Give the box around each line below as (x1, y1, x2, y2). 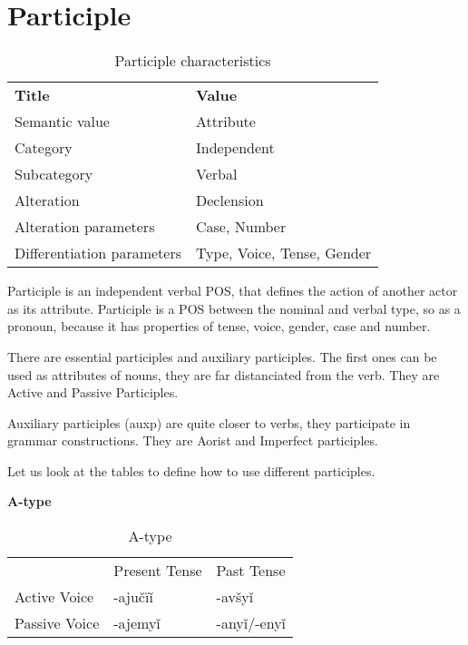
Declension (196, 190, 264, 211)
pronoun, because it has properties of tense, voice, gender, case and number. (7, 317, 431, 336)
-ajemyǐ (113, 612, 161, 634)
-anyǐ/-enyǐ (216, 612, 287, 634)
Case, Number (196, 216, 287, 238)
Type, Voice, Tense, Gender (196, 242, 372, 264)
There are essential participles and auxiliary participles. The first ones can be (7, 347, 437, 366)
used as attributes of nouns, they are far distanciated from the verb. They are (7, 365, 440, 384)
